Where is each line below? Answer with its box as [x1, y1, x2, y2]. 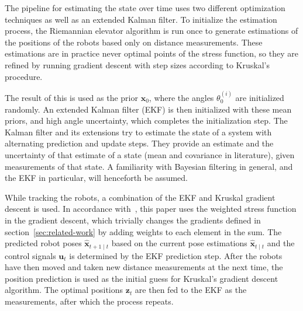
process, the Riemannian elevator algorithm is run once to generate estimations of [5, 25, 298, 37]
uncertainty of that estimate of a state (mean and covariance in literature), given [5, 148, 295, 160]
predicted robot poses [5, 237, 82, 249]
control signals [5, 249, 56, 261]
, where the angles [149, 91, 214, 103]
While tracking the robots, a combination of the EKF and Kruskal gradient [5, 191, 276, 203]
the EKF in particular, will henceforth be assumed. [5, 172, 188, 184]
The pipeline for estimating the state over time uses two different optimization [5, 2, 285, 13]
